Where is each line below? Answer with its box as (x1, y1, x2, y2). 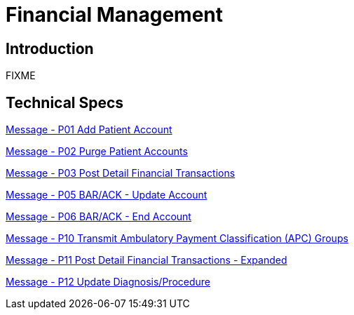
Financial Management (6, 3, 223, 27)
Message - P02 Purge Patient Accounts (6, 145, 188, 158)
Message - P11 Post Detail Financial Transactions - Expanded (6, 254, 287, 267)
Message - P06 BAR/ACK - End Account (6, 210, 191, 223)
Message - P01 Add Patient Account (6, 123, 172, 136)
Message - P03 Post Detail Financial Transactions (6, 167, 236, 180)
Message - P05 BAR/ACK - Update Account (6, 189, 207, 201)
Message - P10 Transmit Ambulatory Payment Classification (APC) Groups (6, 232, 348, 245)
